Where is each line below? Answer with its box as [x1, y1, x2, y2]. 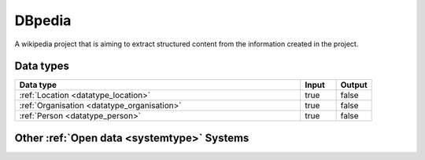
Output [340, 79, 368, 90]
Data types [14, 60, 70, 73]
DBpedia [14, 12, 72, 29]
